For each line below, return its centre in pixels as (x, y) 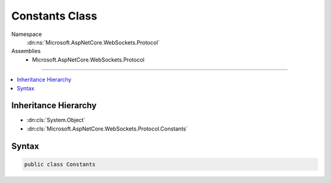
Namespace (27, 34)
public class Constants (60, 164)
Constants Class (54, 16)
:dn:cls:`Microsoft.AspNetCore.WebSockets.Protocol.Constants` (107, 129)
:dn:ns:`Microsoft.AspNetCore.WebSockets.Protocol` (93, 42)
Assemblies (26, 51)
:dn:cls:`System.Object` (56, 120)
